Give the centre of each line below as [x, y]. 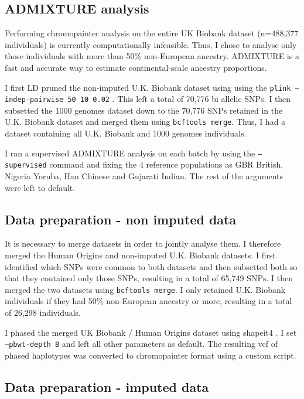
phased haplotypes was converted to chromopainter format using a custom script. [151, 355]
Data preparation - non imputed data [121, 219]
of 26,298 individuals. [43, 313]
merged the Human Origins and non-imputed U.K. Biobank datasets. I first [141, 255]
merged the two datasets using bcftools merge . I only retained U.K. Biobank [145, 289]
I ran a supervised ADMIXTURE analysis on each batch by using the [130, 153]
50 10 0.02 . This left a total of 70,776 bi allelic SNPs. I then [179, 99]
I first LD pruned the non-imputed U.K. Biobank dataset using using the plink [148, 87]
